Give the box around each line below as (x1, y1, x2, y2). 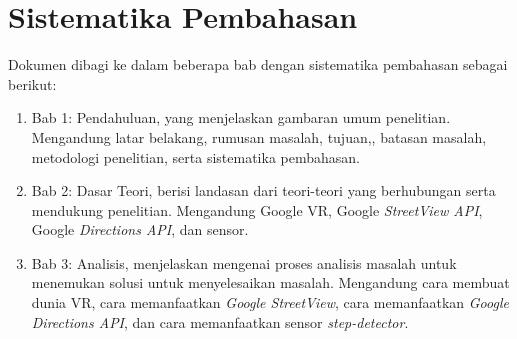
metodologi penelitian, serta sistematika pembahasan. (31, 146, 360, 167)
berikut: (8, 73, 57, 94)
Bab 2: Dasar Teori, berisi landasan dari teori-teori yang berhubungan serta (31, 180, 496, 201)
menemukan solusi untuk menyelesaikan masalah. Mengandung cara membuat (31, 272, 510, 293)
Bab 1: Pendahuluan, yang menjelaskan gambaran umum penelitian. (31, 107, 451, 128)
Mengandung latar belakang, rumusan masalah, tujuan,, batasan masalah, (31, 126, 487, 147)
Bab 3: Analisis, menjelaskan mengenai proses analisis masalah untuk (31, 252, 457, 273)
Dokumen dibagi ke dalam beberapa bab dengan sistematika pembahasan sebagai (8, 54, 508, 75)
